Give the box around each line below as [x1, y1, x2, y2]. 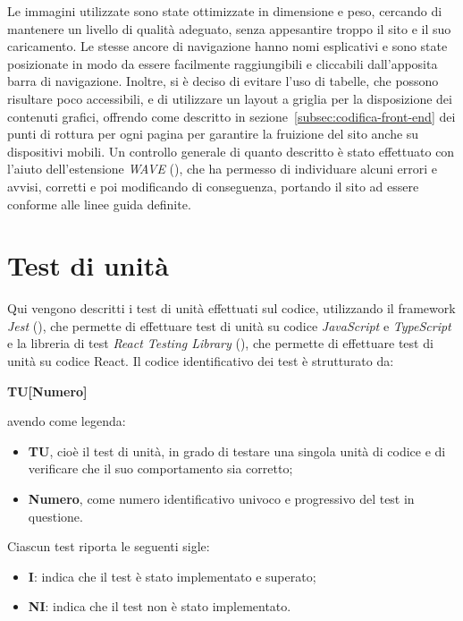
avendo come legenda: [7, 412, 126, 430]
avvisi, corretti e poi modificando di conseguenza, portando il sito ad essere [7, 176, 419, 195]
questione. [28, 506, 83, 525]
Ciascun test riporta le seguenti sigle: [7, 537, 210, 556]
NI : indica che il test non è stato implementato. [28, 597, 291, 616]
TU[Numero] [7, 381, 88, 400]
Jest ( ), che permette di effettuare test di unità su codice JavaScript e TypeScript [7, 316, 451, 335]
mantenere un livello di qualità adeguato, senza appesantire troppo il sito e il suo [7, 19, 451, 38]
